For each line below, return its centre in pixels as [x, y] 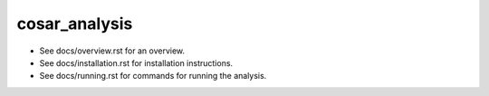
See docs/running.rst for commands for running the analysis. [153, 76]
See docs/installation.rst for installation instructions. [136, 62]
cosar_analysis [75, 24]
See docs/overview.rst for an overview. [112, 51]
